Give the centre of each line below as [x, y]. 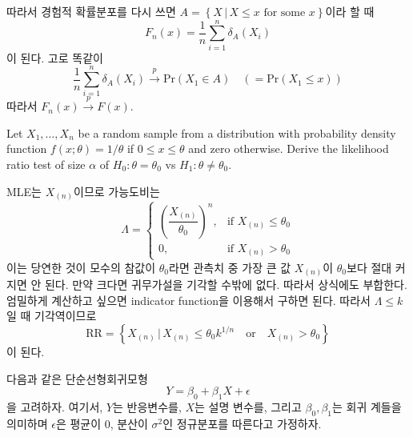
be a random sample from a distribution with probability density [237, 132]
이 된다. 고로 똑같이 [55, 57]
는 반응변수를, [147, 407]
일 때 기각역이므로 [52, 316]
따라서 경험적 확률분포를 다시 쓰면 [91, 11]
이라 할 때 [350, 11]
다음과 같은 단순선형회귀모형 [77, 378]
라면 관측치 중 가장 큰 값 [230, 267]
